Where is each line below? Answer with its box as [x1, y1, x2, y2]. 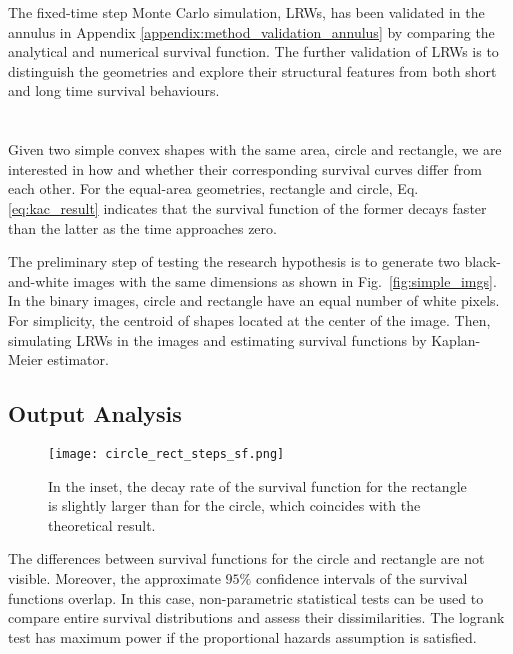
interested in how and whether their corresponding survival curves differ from [8, 158, 482, 179]
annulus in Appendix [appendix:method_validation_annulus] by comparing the [8, 21, 495, 42]
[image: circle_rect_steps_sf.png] [48, 446, 285, 461]
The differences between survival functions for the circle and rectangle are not [8, 548, 485, 569]
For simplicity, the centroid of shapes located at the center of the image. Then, [8, 309, 491, 330]
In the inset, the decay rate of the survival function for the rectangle [48, 475, 467, 496]
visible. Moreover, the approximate [8, 567, 221, 588]
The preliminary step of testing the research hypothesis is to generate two [8, 251, 460, 272]
